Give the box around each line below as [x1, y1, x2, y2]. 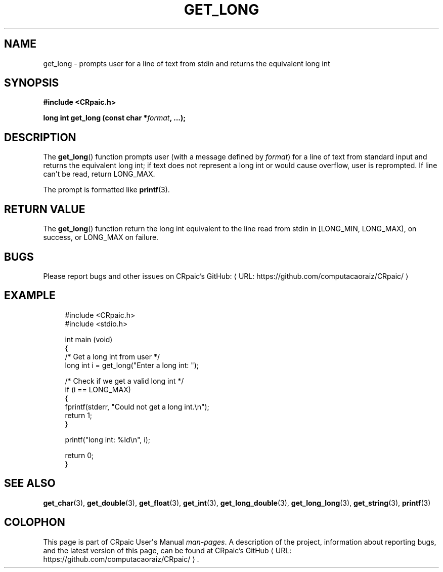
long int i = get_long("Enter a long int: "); [65, 360, 199, 370]
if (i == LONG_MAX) [65, 385, 131, 394]
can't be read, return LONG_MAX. [43, 170, 155, 179]
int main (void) [65, 335, 113, 344]
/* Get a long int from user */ [65, 352, 160, 361]
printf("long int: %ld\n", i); [65, 435, 150, 444]
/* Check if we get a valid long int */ [65, 376, 184, 385]
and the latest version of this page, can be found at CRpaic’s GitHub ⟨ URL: [43, 546, 292, 555]
